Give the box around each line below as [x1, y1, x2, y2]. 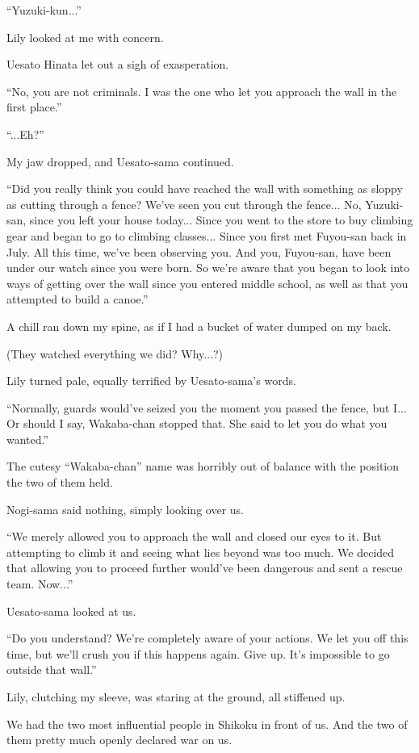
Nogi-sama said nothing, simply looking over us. [6, 500, 244, 517]
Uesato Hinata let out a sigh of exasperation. [6, 56, 229, 73]
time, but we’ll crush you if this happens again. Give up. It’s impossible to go [6, 645, 390, 662]
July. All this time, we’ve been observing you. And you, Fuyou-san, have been [6, 243, 392, 260]
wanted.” [6, 430, 49, 447]
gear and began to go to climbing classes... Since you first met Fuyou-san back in [6, 227, 407, 244]
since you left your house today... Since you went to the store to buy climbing [29, 211, 413, 228]
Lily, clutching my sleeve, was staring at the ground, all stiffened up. [6, 688, 346, 705]
